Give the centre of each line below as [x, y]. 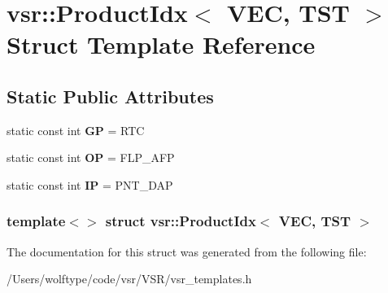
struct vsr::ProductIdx [181, 221]
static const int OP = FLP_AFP [91, 157]
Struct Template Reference [161, 44]
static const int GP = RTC [76, 130]
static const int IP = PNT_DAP [90, 184]
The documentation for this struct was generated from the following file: [187, 251]
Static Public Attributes [110, 96]
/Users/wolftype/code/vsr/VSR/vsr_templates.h [129, 279]
